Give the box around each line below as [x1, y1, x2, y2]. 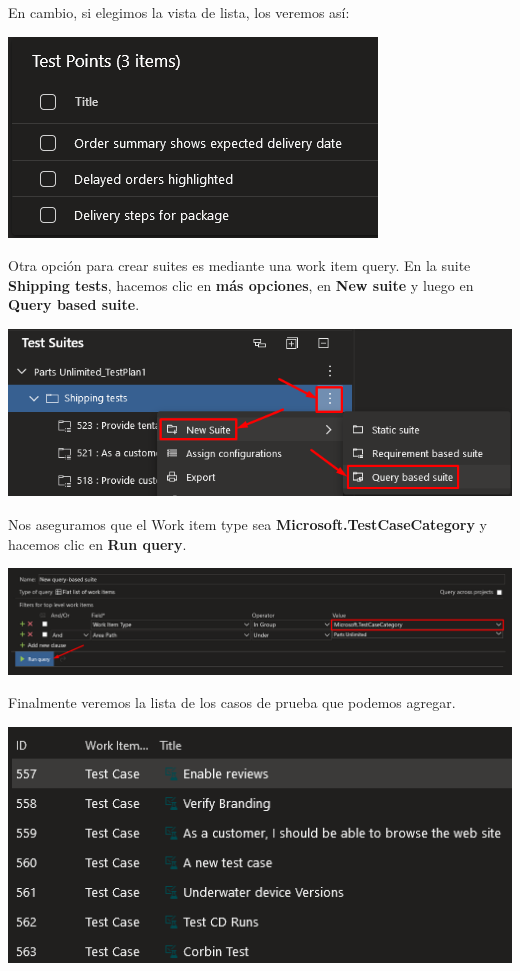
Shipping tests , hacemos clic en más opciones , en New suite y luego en [8, 274, 474, 295]
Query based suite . [8, 294, 140, 315]
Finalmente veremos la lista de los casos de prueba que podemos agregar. [8, 692, 456, 713]
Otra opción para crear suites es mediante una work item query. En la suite [8, 255, 471, 276]
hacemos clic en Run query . [8, 533, 187, 554]
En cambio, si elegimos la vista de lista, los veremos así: [8, 2, 350, 22]
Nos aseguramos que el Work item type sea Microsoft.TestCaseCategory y [8, 514, 487, 535]
